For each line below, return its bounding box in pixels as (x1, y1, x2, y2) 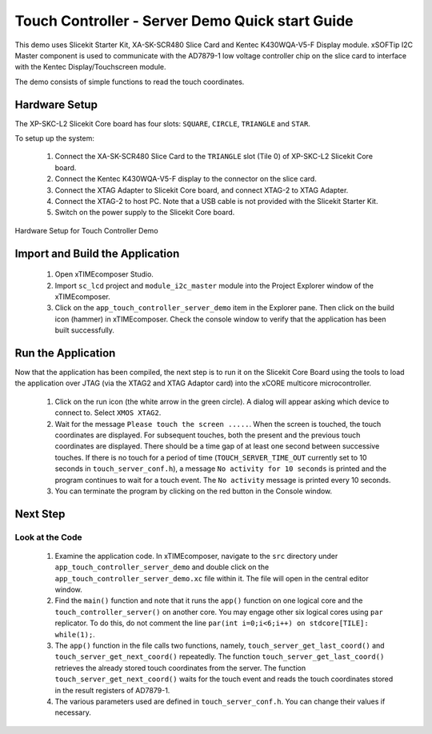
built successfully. (54, 325, 115, 335)
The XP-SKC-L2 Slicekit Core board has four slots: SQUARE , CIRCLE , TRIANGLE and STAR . (14, 118, 311, 128)
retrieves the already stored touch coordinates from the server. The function (54, 663, 306, 672)
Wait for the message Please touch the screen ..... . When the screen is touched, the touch (54, 419, 382, 429)
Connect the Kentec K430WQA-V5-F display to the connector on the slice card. (54, 174, 318, 184)
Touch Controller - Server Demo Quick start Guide (14, 12, 354, 30)
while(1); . (54, 629, 95, 639)
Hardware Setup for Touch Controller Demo (14, 225, 159, 235)
